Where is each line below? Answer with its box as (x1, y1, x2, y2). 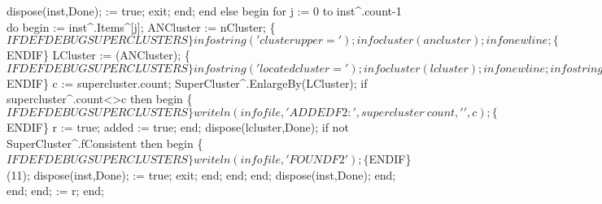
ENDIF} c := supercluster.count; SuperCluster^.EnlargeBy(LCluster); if (7, 74, 368, 91)
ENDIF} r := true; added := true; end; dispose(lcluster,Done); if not (7, 118, 349, 135)
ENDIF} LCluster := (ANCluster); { (7, 46, 190, 63)
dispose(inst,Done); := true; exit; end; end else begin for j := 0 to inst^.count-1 (7, 2, 402, 19)
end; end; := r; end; (7, 182, 104, 199)
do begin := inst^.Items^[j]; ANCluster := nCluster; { (7, 18, 276, 35)
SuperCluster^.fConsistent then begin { (7, 134, 203, 151)
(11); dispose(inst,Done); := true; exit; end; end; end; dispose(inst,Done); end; (7, 166, 396, 183)
